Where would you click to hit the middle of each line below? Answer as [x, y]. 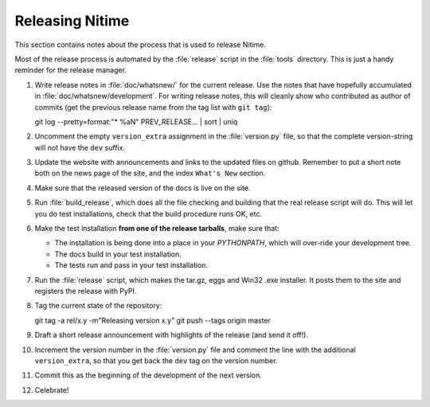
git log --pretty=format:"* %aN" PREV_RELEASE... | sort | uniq [136, 121]
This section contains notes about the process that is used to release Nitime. [141, 45]
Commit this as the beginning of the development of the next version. [149, 375]
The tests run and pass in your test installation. [131, 265]
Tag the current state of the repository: [98, 306]
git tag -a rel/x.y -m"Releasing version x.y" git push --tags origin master [152, 320]
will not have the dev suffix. [80, 147]
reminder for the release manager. [71, 70]
